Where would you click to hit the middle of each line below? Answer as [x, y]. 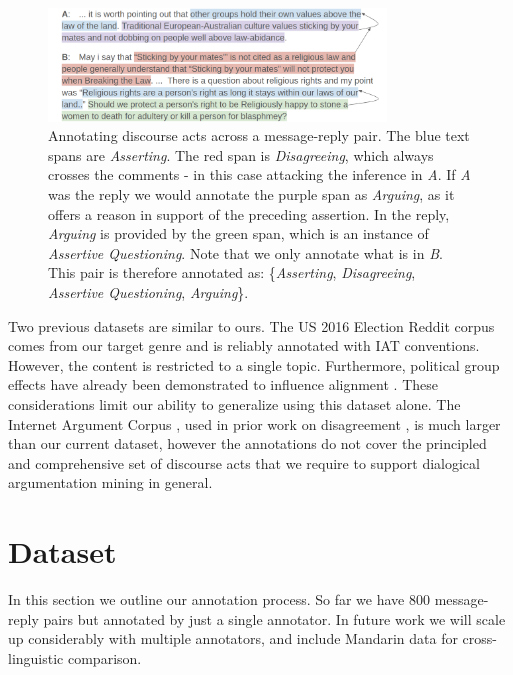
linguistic [36, 657]
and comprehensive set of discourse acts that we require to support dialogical [244, 462]
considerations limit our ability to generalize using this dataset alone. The [234, 403]
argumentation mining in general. [110, 482]
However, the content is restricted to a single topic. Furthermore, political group [254, 364]
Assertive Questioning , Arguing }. [148, 291]
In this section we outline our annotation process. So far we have [206, 599]
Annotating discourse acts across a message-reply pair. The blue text [259, 135]
